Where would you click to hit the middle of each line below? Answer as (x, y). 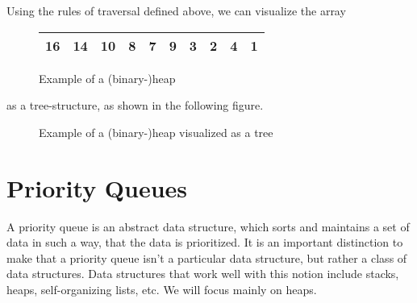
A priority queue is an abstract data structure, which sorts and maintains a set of (208, 226)
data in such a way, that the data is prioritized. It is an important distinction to (205, 242)
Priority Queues (97, 187)
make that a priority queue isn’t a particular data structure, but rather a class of (207, 257)
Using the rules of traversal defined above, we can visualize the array (176, 10)
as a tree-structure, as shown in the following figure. (135, 105)
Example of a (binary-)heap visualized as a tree (156, 132)
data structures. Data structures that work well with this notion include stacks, (203, 274)
